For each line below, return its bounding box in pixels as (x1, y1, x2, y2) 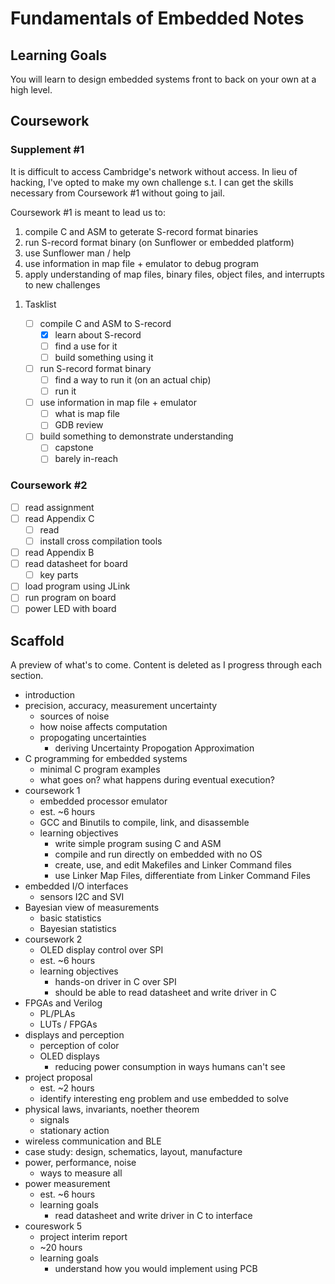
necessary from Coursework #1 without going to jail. (10, 187, 225, 199)
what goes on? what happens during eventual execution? (39, 774, 275, 786)
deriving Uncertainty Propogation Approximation (54, 742, 255, 754)
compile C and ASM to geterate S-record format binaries (24, 225, 259, 237)
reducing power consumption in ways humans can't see (54, 1061, 286, 1073)
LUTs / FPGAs (39, 1018, 98, 1031)
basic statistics (39, 912, 102, 924)
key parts (39, 569, 79, 581)
